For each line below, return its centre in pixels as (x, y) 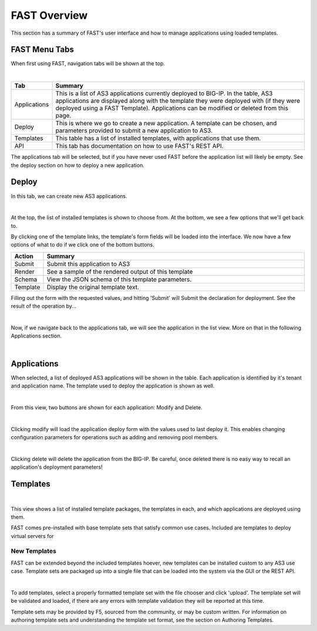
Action (24, 256)
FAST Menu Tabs (43, 50)
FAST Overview (49, 15)
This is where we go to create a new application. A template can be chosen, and (166, 123)
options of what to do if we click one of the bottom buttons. (83, 245)
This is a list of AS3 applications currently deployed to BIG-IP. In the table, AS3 (164, 94)
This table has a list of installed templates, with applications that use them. (158, 138)
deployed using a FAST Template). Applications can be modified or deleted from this (172, 108)
